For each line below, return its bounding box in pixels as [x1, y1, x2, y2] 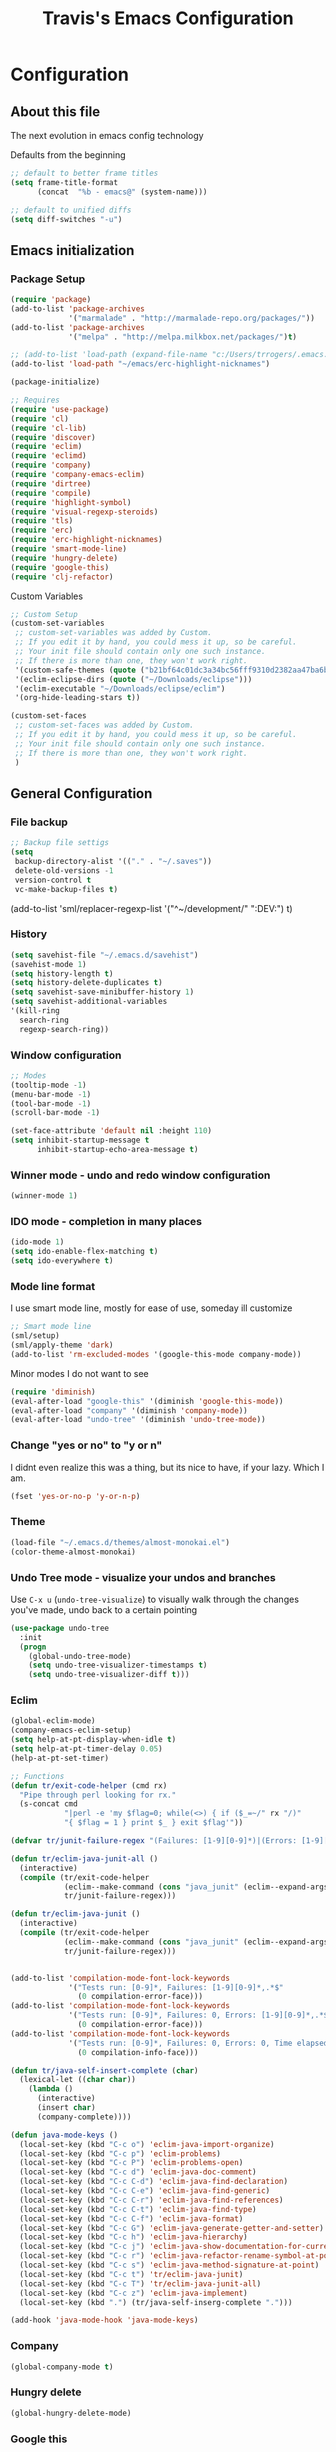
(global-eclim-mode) [10, 1716, 97, 1726]
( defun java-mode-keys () [10, 2130, 118, 2140]
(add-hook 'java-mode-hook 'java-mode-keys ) [10, 2315, 199, 2326]
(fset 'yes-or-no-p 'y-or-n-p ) [10, 1491, 141, 1501]
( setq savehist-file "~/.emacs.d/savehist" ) [10, 950, 199, 960]
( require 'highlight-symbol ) [10, 497, 132, 507]
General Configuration [10, 785, 153, 802]
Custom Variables [10, 590, 83, 602]
